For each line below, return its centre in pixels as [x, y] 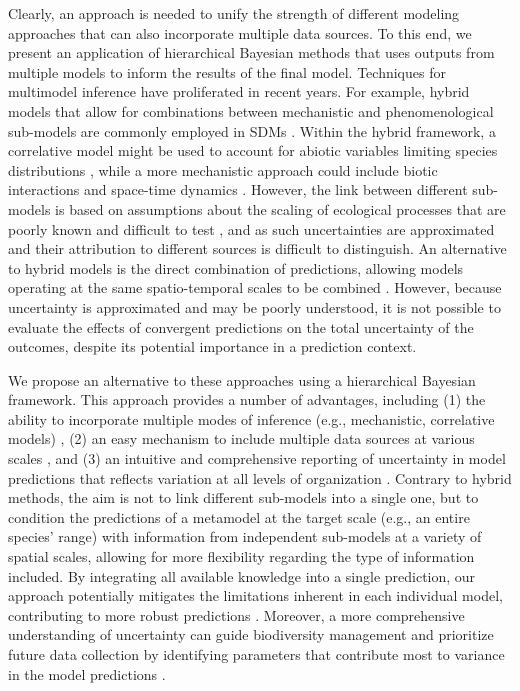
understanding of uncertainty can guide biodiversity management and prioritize [251, 634]
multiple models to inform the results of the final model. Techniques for [227, 71]
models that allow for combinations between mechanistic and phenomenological [251, 110]
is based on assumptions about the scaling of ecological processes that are [280, 208]
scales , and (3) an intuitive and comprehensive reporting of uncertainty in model [257, 458]
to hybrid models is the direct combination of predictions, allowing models [236, 267]
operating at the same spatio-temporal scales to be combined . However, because [255, 287]
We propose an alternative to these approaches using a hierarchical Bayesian [242, 379]
